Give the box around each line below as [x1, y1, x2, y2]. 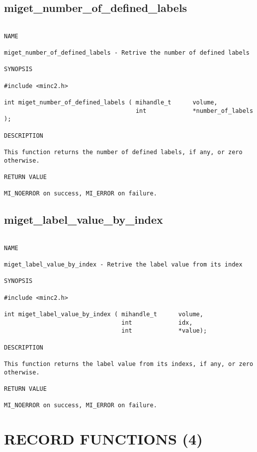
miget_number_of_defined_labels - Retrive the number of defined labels [4, 49, 250, 57]
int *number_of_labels [135, 107, 254, 114]
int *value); [121, 327, 207, 335]
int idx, [121, 319, 193, 326]
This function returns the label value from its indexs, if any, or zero [4, 361, 254, 368]
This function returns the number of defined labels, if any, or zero [4, 149, 243, 156]
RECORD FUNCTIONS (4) [4, 429, 203, 449]
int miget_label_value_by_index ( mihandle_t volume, [4, 311, 203, 318]
